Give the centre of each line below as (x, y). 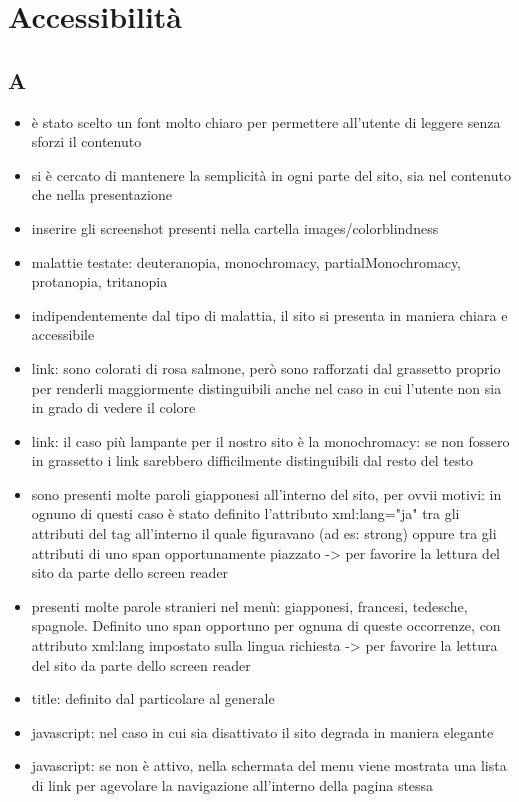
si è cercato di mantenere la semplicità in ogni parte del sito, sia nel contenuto (271, 174)
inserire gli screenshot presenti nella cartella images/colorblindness (235, 227)
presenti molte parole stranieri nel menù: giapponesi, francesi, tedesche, (249, 605)
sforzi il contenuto (86, 141)
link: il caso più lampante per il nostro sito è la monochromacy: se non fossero (270, 440)
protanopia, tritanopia (99, 281)
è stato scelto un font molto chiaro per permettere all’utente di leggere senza (266, 121)
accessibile (63, 334)
